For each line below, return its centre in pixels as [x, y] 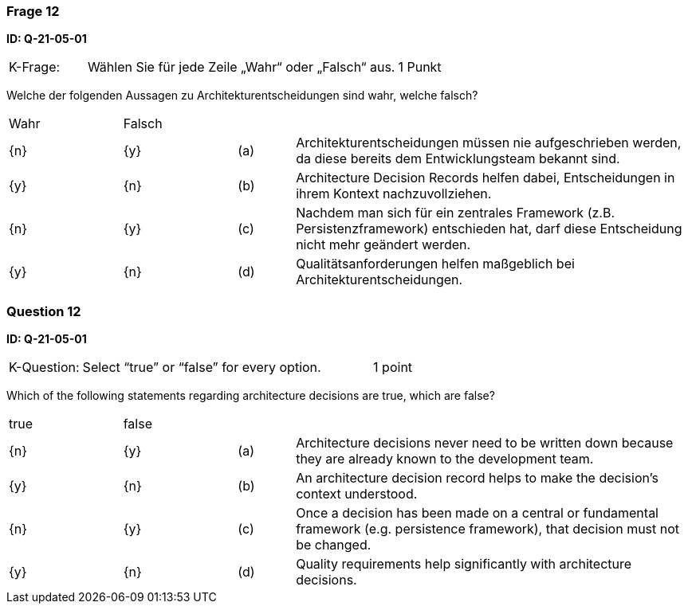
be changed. [334, 545]
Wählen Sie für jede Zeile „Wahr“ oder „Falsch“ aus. [241, 67]
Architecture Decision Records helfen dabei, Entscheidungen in [486, 178]
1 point [393, 368]
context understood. [357, 494]
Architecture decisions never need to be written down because [485, 443]
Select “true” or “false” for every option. [202, 368]
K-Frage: [35, 67]
